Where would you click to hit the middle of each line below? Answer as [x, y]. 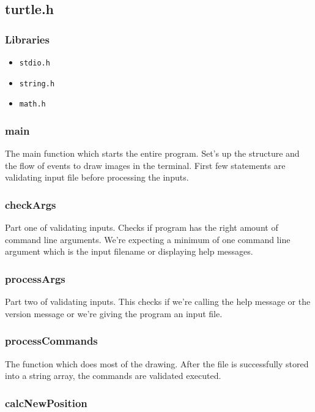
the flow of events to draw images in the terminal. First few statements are [145, 165]
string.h [37, 84]
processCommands [51, 341]
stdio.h [35, 63]
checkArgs [31, 204]
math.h [32, 104]
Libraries [27, 39]
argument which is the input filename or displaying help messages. [129, 251]
